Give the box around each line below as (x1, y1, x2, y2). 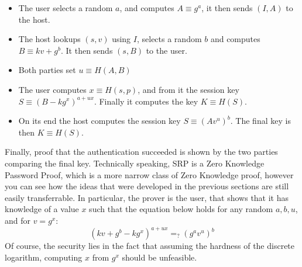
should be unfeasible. (122, 251, 197, 263)
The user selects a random (18, 2, 113, 13)
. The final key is (230, 115, 291, 127)
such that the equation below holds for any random (89, 203, 273, 215)
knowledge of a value (5, 203, 79, 215)
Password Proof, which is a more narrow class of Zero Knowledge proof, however (5, 168, 294, 181)
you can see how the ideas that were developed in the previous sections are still (5, 180, 289, 192)
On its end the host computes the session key (18, 115, 181, 127)
